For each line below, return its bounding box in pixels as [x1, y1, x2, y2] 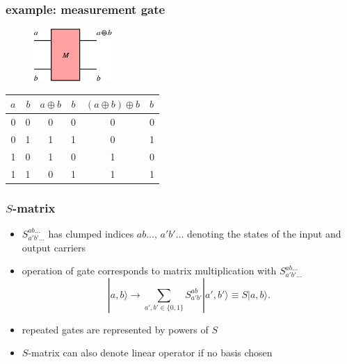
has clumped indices [48, 226, 134, 240]
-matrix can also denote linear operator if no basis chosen [28, 345, 273, 360]
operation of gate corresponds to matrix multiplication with [22, 263, 277, 278]
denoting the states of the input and [187, 226, 341, 240]
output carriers [22, 240, 86, 254]
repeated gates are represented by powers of [22, 322, 209, 336]
